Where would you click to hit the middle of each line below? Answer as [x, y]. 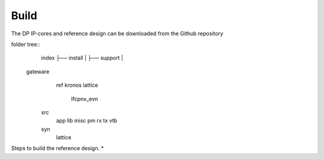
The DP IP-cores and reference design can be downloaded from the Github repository [117, 33]
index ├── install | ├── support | [82, 58]
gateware [38, 71]
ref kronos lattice [77, 85]
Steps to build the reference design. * [58, 148]
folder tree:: [25, 44]
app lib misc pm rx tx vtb [87, 121]
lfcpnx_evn [85, 99]
